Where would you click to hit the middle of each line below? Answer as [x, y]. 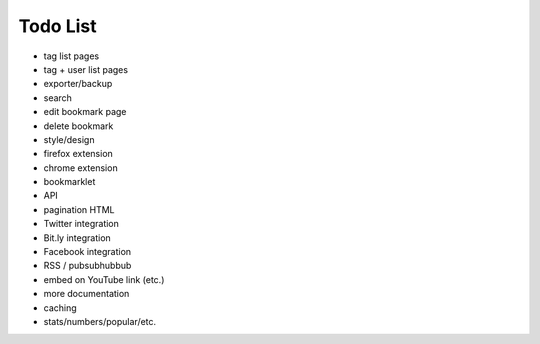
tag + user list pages [86, 69]
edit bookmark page [85, 112]
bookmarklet [69, 182]
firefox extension [78, 154]
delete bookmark [78, 126]
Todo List [57, 26]
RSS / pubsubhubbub [87, 266]
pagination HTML [79, 209]
